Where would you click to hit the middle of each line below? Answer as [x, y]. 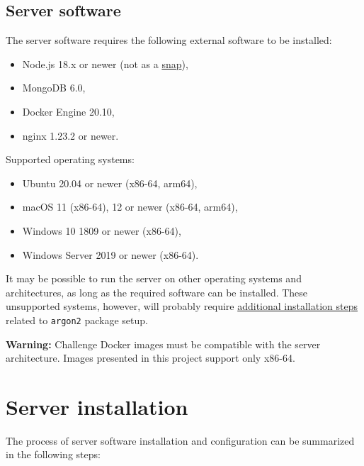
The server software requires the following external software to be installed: [169, 40]
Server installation [97, 406]
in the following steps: [53, 454]
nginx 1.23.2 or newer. [70, 135]
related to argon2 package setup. [77, 320]
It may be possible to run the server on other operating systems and [154, 278]
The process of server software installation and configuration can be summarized [180, 440]
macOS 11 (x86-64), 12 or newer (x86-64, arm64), [130, 207]
